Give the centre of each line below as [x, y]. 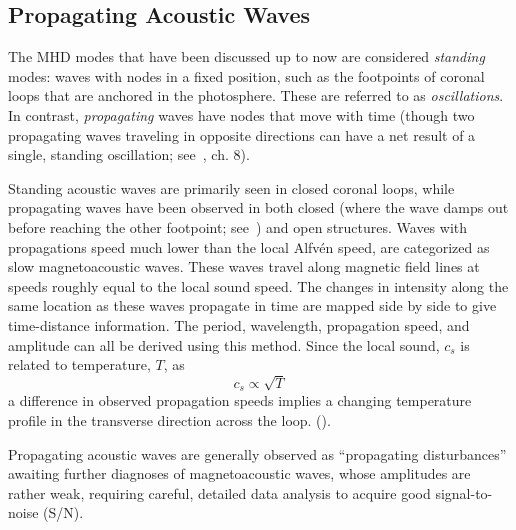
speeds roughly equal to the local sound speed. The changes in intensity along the [258, 285]
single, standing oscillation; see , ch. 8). [129, 154]
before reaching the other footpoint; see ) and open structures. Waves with [238, 226]
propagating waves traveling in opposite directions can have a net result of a [242, 134]
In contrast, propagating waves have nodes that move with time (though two [241, 114]
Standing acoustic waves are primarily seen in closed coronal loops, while [231, 187]
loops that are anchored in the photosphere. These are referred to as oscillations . [256, 95]
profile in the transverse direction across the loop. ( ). [169, 419]
